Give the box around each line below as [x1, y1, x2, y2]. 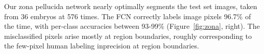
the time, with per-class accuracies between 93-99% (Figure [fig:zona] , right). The [4, 21, 260, 31]
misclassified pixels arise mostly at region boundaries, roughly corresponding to [4, 30, 252, 41]
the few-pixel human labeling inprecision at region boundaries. [4, 40, 199, 51]
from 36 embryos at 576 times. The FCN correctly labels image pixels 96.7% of [4, 11, 251, 21]
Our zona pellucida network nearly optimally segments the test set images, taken [4, 1, 257, 11]
